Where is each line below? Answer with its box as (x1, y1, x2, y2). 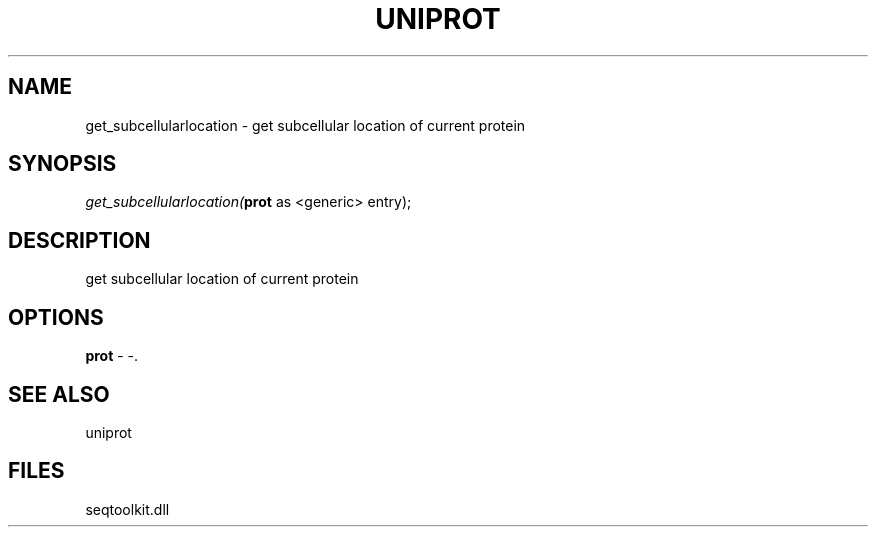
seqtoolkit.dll (85, 500, 170, 518)
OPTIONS (8, 304, 104, 330)
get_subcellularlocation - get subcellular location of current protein (85, 116, 526, 134)
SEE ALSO (8, 381, 110, 407)
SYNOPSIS (8, 151, 117, 177)
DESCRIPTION (8, 227, 151, 253)
